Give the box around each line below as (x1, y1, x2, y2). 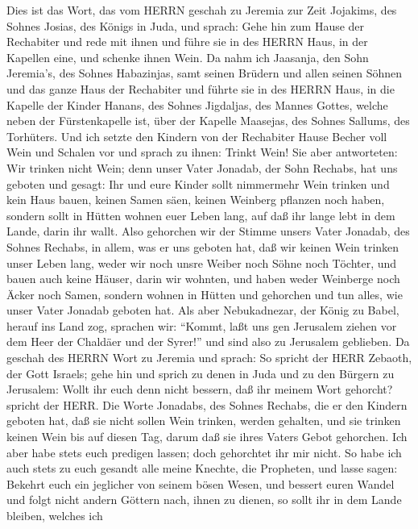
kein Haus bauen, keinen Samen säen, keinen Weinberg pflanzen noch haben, (6, 191, 385, 208)
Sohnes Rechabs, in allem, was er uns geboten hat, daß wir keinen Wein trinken (6, 238, 399, 255)
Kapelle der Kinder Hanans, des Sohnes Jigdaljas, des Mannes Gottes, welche (6, 96, 388, 113)
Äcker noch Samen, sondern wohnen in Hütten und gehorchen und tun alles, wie (6, 285, 403, 302)
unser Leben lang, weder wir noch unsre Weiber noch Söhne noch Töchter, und (6, 254, 397, 271)
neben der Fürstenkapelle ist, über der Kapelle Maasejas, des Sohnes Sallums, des (6, 112, 410, 129)
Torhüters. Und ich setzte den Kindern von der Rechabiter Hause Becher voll (6, 127, 387, 144)
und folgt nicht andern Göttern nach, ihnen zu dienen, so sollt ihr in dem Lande (6, 491, 402, 508)
